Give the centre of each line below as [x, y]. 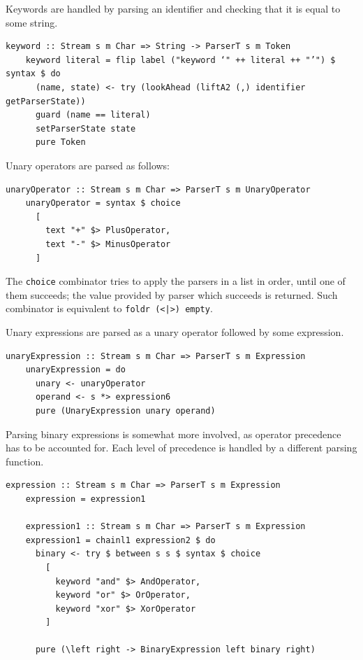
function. [25, 461]
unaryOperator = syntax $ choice [103, 203]
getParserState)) [46, 101]
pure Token [60, 142]
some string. [32, 22]
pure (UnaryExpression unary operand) [125, 410]
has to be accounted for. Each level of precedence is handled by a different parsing [181, 448]
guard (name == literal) [93, 115]
